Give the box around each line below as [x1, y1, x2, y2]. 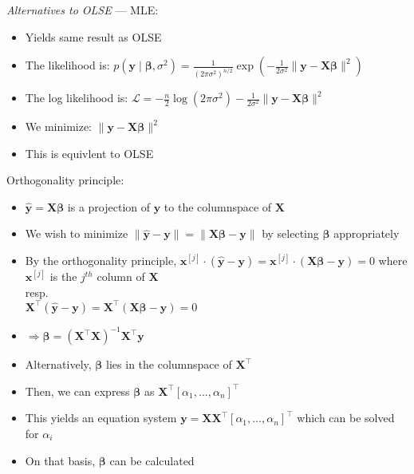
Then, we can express [25, 382, 130, 399]
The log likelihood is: [25, 89, 128, 106]
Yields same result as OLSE [25, 28, 162, 45]
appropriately [333, 225, 400, 242]
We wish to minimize [25, 225, 128, 242]
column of [97, 268, 145, 285]
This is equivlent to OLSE [25, 144, 154, 161]
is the [49, 268, 77, 285]
